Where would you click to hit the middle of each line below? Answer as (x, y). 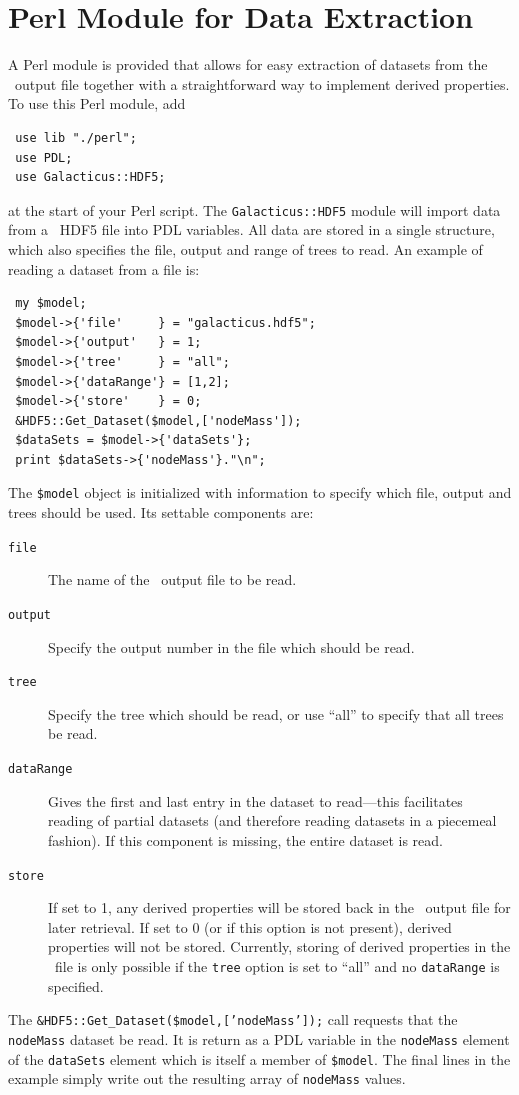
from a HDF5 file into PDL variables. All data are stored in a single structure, (251, 229)
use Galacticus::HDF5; (90, 177)
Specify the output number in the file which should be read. (231, 646)
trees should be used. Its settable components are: (161, 512)
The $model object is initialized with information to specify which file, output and (260, 492)
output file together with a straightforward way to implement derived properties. (262, 83)
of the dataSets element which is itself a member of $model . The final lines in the (259, 1058)
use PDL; (44, 157)
